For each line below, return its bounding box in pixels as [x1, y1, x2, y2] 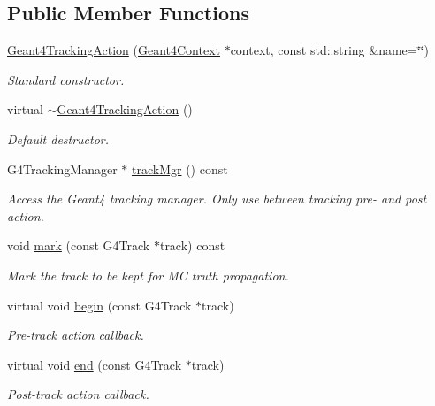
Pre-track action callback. [7, 326, 144, 344]
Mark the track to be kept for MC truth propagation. [7, 265, 289, 284]
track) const [159, 236, 225, 255]
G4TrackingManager [7, 159, 118, 178]
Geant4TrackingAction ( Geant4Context [7, 41, 220, 59]
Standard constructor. [7, 70, 125, 88]
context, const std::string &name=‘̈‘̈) [230, 41, 429, 59]
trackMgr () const [131, 159, 228, 178]
